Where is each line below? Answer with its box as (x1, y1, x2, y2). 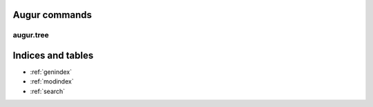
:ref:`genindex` (30, 68, 73, 76)
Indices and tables (12, 50, 94, 61)
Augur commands (12, 9, 93, 21)
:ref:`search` (30, 87, 66, 95)
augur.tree (12, 30, 50, 40)
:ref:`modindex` (30, 77, 74, 86)
